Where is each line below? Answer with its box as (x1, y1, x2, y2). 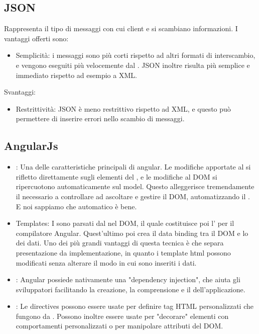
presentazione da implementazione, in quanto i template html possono (16, 247, 231, 258)
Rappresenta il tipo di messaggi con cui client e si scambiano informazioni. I (4, 23, 238, 34)
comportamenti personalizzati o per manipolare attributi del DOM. (16, 320, 223, 331)
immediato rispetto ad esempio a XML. (16, 69, 137, 80)
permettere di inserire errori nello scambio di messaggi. (16, 113, 185, 124)
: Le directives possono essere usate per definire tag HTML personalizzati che (16, 301, 253, 311)
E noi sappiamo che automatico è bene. (16, 201, 137, 211)
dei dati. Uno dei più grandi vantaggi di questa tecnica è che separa (16, 237, 224, 248)
